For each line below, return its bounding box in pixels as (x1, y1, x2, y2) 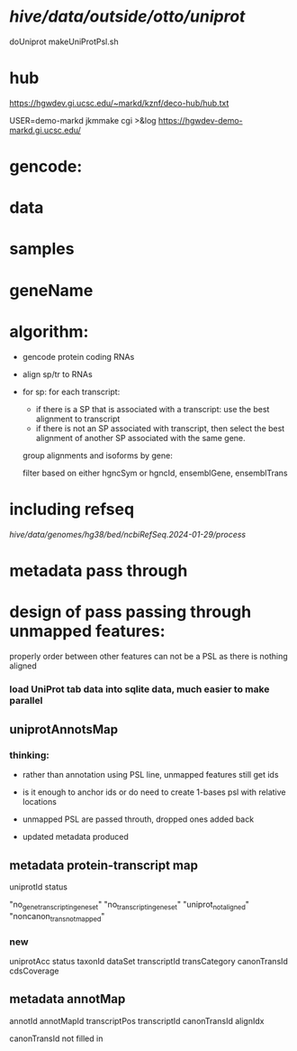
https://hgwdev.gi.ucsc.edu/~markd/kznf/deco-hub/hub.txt (9, 97, 229, 108)
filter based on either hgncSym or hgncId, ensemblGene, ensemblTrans (22, 467, 288, 478)
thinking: (9, 749, 49, 761)
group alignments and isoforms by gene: (22, 449, 173, 461)
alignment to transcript (35, 413, 121, 424)
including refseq (9, 499, 135, 520)
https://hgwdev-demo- (157, 115, 243, 125)
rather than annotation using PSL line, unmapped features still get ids (22, 770, 279, 780)
